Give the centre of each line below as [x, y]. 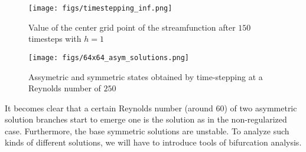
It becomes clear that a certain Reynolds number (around [109, 108]
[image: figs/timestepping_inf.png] [100, 8]
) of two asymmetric [261, 108]
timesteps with [55, 39]
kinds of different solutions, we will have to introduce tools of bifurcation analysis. [153, 142]
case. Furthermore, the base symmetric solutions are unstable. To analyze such [147, 130]
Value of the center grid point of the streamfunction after [132, 27]
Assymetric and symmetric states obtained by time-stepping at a [146, 76]
